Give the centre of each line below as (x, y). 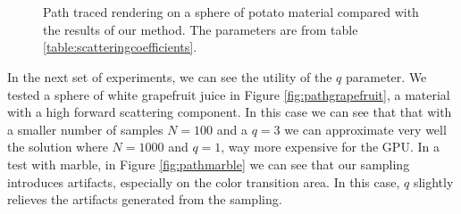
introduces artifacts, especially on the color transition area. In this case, (204, 181)
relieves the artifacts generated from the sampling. (145, 199)
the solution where (58, 147)
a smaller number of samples (85, 129)
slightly (433, 181)
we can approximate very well (365, 129)
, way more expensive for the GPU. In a (330, 147)
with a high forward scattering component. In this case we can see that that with (230, 112)
